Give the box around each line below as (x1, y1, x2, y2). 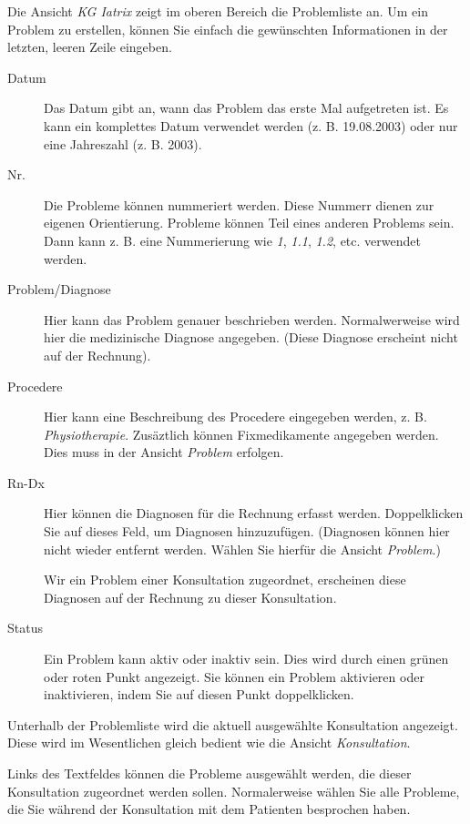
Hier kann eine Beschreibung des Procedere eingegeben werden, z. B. (44, 407, 427, 426)
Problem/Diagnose (7, 280, 111, 299)
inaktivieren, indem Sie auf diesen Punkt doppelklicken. (44, 685, 354, 704)
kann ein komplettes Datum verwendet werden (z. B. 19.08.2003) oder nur (44, 116, 458, 135)
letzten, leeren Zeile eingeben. (7, 37, 172, 56)
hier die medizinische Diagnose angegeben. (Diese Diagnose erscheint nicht (44, 328, 458, 347)
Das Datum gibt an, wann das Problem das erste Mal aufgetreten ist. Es (44, 98, 449, 117)
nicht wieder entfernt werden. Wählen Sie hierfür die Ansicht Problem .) (44, 539, 441, 558)
